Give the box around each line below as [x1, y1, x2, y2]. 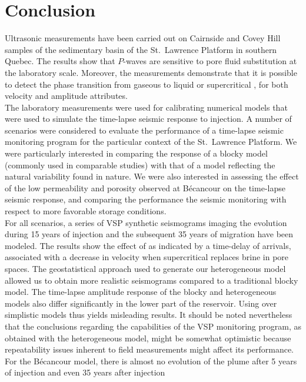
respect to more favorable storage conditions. [5, 205, 167, 217]
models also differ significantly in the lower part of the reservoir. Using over [5, 297, 277, 309]
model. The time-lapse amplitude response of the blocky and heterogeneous [5, 285, 277, 298]
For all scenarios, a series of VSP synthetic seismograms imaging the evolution [5, 216, 287, 228]
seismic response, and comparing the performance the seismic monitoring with [5, 193, 287, 205]
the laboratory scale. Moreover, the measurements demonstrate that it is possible [5, 66, 297, 78]
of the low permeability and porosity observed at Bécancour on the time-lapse [5, 181, 285, 194]
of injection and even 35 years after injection [5, 366, 165, 378]
